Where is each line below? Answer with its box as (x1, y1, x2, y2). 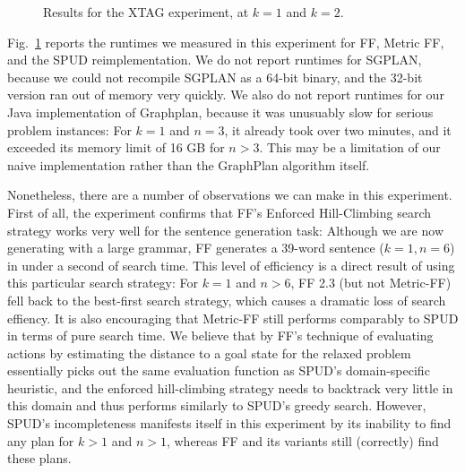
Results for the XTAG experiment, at (43, 3, 249, 21)
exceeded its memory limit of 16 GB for (7, 138, 225, 157)
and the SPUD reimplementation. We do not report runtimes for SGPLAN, (7, 50, 422, 69)
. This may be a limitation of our (259, 138, 441, 157)
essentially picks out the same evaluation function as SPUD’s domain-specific (7, 361, 430, 380)
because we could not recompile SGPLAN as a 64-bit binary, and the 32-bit (7, 67, 423, 86)
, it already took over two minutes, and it (224, 120, 452, 139)
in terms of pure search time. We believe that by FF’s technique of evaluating (7, 326, 434, 345)
